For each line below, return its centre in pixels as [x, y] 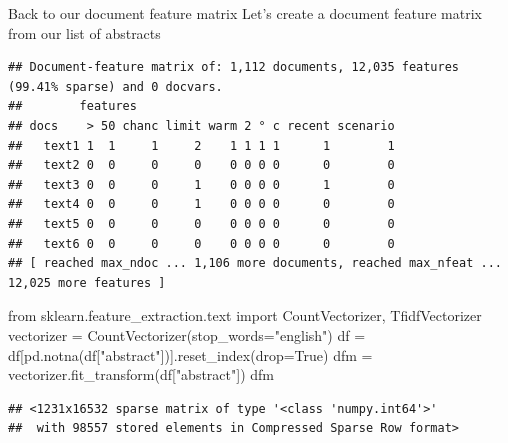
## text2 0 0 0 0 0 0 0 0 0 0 [201, 165]
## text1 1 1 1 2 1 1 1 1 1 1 [201, 145]
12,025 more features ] [87, 282]
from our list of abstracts [84, 32]
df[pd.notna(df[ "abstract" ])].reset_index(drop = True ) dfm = [190, 354]
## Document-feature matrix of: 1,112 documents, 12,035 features [234, 67]
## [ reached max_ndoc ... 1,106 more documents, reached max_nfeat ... [255, 263]
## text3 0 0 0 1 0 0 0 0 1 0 [201, 184]
